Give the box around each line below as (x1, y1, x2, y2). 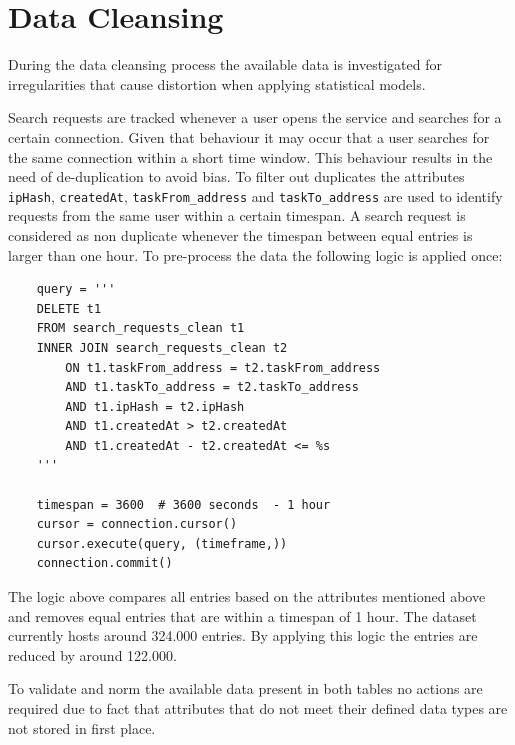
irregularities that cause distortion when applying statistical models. (8, 73, 426, 94)
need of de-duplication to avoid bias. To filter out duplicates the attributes (8, 166, 465, 187)
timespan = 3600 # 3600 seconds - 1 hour (36, 497, 331, 512)
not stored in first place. (8, 717, 156, 738)
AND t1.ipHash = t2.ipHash (65, 399, 245, 414)
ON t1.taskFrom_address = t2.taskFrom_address (65, 360, 381, 375)
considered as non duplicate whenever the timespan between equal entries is (8, 224, 473, 245)
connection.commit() (36, 556, 173, 571)
